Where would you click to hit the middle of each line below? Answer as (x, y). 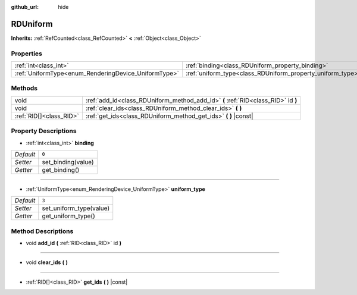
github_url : (25, 7)
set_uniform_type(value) (76, 208)
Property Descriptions (44, 131)
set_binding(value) (68, 162)
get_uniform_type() (68, 216)
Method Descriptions (42, 231)
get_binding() (61, 170)
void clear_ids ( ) (47, 262)
